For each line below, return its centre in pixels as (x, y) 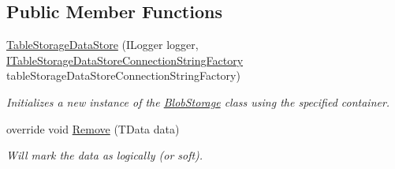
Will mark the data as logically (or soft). (105, 155)
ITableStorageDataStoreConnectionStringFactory (125, 60)
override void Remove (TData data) (93, 128)
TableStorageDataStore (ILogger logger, (102, 45)
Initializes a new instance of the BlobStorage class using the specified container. (198, 101)
